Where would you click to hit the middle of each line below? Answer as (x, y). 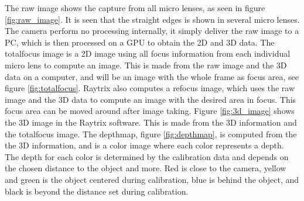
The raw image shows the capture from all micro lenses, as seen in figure (135, 8)
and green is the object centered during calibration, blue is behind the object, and (152, 179)
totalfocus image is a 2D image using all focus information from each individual (148, 53)
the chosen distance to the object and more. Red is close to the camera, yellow (146, 168)
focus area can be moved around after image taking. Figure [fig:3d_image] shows (150, 111)
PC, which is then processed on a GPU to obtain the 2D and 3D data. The (140, 42)
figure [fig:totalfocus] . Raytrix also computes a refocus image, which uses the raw (150, 88)
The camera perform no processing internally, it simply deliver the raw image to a (152, 31)
